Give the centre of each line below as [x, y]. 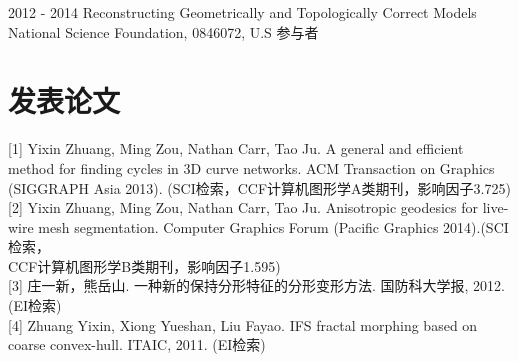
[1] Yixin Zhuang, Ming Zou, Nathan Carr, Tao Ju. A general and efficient [236, 148]
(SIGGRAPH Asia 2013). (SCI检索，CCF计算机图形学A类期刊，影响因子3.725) [259, 187]
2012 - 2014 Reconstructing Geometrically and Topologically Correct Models [242, 12]
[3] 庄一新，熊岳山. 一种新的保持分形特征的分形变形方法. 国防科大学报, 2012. [256, 285]
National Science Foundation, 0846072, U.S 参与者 [163, 31]
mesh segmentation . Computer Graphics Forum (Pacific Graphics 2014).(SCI [273, 226]
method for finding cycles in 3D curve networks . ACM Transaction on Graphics [251, 167]
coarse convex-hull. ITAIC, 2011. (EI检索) [137, 344]
